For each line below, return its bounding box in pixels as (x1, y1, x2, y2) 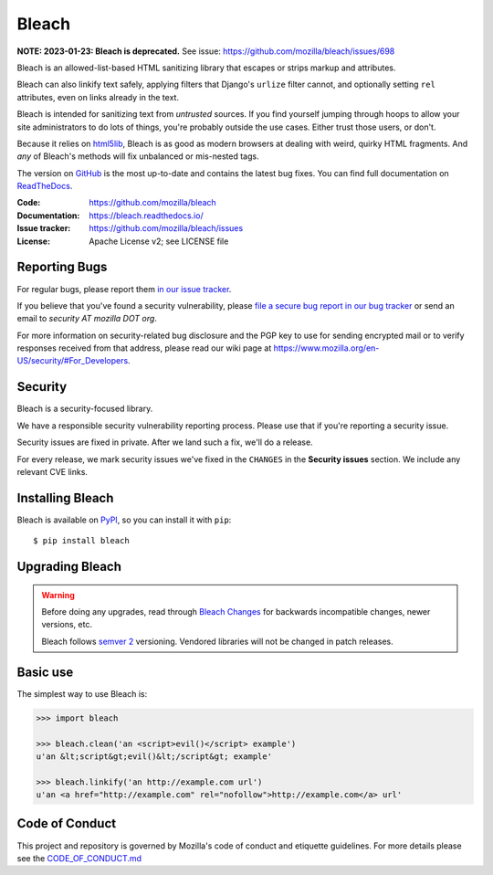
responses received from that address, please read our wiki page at (16, 343, 272, 353)
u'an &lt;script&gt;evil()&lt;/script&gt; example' (36, 751, 273, 762)
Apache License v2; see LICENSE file (89, 236, 229, 247)
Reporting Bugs (16, 259, 108, 275)
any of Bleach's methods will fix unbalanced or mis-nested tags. (16, 151, 259, 162)
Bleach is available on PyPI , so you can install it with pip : (16, 514, 232, 525)
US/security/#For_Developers (16, 355, 129, 366)
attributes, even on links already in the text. (16, 91, 180, 102)
